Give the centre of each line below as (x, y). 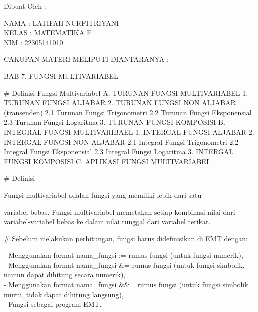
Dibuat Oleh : (25, 6)
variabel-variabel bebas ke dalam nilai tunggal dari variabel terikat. (107, 221)
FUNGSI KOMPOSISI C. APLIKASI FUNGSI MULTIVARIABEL (107, 161)
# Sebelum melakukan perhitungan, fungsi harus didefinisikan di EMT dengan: (126, 238)
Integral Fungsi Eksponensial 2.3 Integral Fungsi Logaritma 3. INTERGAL (119, 152)
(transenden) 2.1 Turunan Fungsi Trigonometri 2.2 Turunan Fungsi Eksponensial (128, 112)
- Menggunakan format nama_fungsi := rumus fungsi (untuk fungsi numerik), (124, 255)
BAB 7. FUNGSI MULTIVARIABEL (61, 76)
